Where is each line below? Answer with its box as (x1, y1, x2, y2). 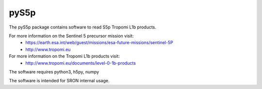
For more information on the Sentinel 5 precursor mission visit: (9, 33, 134, 39)
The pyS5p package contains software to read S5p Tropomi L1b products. (9, 24, 156, 30)
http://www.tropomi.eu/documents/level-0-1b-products (25, 60, 136, 66)
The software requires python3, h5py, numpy (9, 69, 99, 74)
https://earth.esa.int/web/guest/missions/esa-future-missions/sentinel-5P (25, 40, 173, 45)
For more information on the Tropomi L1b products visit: (9, 53, 120, 59)
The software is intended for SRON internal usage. (9, 78, 110, 84)
